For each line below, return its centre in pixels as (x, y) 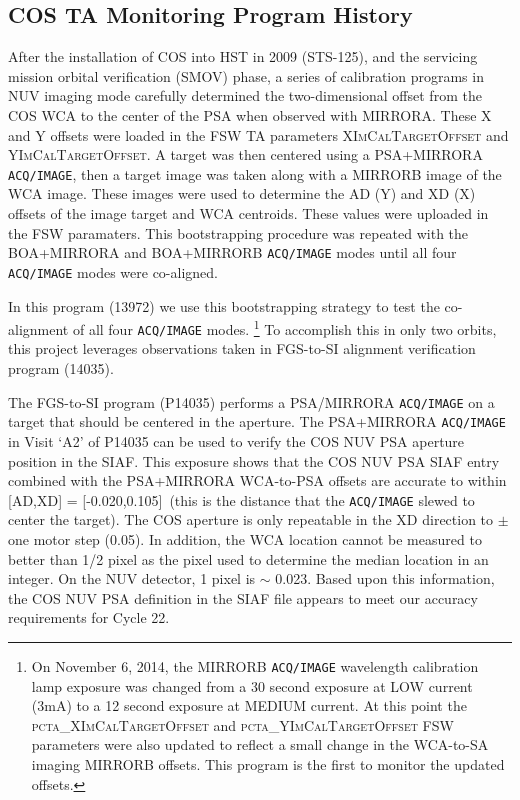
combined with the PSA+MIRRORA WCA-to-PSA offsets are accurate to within (257, 480)
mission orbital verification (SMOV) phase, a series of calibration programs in (246, 75)
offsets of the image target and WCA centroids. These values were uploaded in (248, 213)
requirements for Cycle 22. (89, 617)
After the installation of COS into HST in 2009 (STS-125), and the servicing (243, 56)
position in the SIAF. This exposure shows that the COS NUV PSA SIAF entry (254, 460)
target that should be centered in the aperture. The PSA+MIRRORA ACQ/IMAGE (257, 421)
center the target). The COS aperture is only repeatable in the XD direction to (251, 519)
